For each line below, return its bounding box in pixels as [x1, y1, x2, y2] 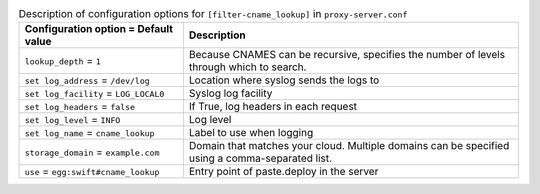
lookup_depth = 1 [24, 54, 102, 68]
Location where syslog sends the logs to [188, 73, 380, 87]
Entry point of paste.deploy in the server [188, 165, 379, 179]
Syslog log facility [188, 86, 273, 100]
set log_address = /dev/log [24, 73, 150, 87]
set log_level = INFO [24, 113, 121, 127]
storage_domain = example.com [24, 145, 160, 159]
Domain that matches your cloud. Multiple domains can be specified [188, 139, 510, 153]
